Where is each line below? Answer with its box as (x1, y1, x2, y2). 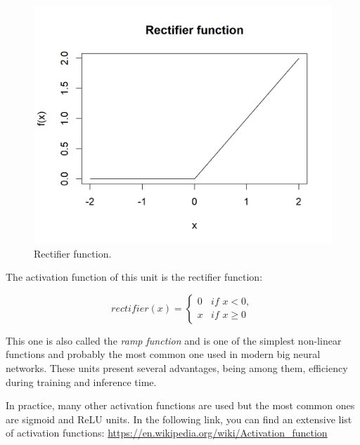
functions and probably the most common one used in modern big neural (6, 347, 321, 361)
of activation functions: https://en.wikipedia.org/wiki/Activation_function (6, 425, 328, 440)
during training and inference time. (6, 374, 157, 389)
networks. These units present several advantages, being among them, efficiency (6, 361, 348, 376)
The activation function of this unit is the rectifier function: (6, 270, 263, 284)
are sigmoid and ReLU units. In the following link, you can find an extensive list (6, 411, 352, 426)
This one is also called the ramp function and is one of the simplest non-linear (6, 333, 342, 347)
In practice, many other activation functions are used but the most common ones (6, 398, 355, 413)
